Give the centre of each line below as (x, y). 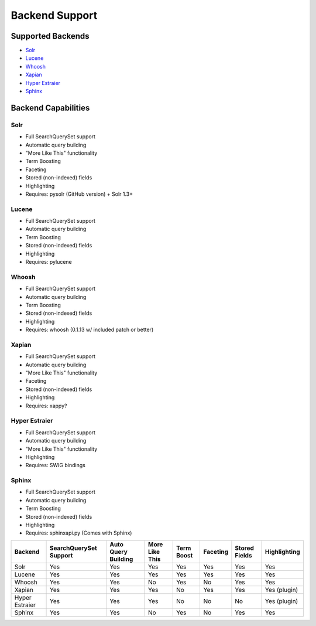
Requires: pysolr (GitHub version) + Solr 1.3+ (79, 194)
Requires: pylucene (49, 262)
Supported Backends (50, 36)
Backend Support (54, 15)
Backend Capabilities (50, 108)
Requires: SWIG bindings (56, 465)
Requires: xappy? (46, 406)
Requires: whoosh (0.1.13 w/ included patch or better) (90, 330)
